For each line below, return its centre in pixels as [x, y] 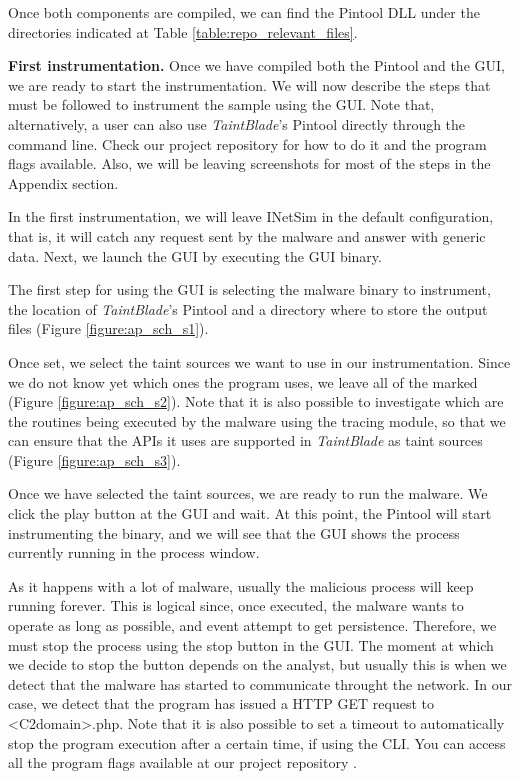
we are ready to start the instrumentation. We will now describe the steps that [249, 84]
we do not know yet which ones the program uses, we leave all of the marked [243, 381]
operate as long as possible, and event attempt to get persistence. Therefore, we [252, 625]
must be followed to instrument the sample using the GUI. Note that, [221, 104]
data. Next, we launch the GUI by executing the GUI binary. [195, 255]
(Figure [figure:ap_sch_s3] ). [94, 459]
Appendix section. [63, 182]
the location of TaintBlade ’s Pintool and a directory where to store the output [248, 308]
